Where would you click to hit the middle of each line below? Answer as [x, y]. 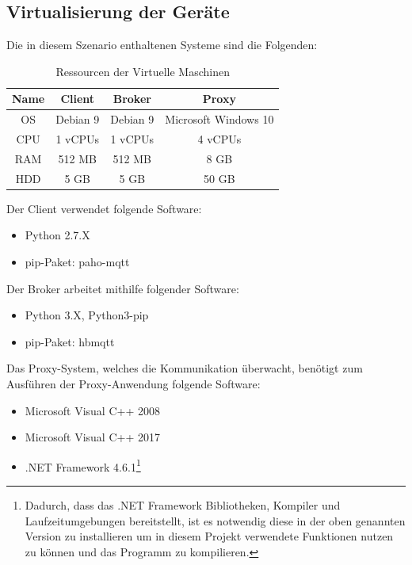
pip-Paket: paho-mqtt [77, 262]
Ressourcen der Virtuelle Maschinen [143, 71]
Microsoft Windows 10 [219, 119]
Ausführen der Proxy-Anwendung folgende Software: [134, 384]
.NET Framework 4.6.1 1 [83, 465]
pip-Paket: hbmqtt [70, 341]
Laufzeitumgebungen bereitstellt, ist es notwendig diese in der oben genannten [215, 520]
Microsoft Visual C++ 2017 [92, 437]
